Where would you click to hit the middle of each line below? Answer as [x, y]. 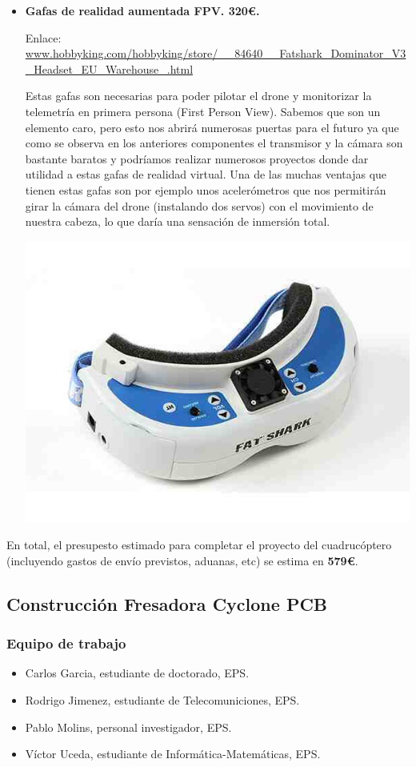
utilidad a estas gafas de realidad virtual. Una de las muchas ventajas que [206, 174]
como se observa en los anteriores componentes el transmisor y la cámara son [214, 143]
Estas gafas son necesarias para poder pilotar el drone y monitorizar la [198, 96]
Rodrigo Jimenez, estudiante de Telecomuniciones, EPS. [162, 699]
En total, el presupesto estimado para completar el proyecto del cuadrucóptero [199, 545]
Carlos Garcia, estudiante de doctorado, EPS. [137, 673]
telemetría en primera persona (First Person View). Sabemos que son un [203, 111]
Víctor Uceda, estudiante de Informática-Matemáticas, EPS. [173, 754]
